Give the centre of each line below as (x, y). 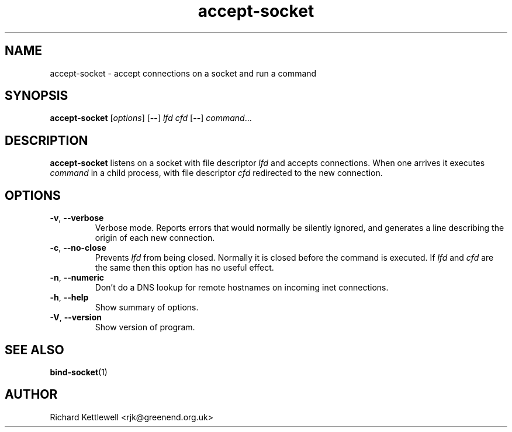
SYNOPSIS (37, 96)
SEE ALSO (34, 350)
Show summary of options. (147, 307)
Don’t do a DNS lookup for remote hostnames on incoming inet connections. (242, 288)
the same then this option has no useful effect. (184, 268)
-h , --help (69, 298)
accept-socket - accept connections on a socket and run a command (183, 73)
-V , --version (76, 317)
